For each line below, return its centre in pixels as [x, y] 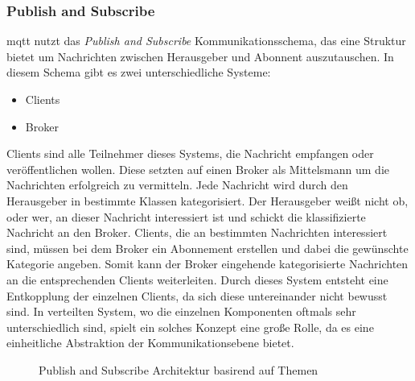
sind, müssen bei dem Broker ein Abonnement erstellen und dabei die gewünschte [207, 248]
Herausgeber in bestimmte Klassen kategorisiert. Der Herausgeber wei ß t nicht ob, [207, 200]
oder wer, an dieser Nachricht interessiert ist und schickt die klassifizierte [186, 216]
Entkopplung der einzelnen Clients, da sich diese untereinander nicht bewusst [197, 295]
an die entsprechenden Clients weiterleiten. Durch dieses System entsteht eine [197, 279]
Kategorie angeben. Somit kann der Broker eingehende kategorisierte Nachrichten [207, 264]
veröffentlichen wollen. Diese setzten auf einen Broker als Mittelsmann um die [198, 169]
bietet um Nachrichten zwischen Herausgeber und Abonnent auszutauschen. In [200, 56]
